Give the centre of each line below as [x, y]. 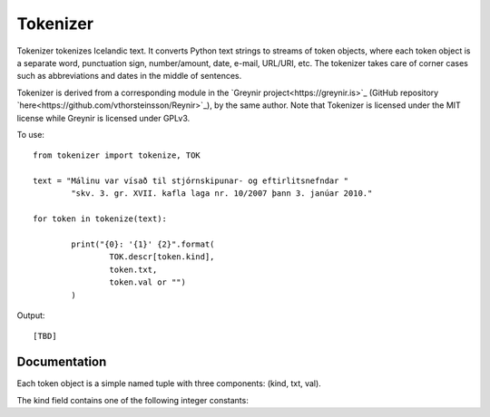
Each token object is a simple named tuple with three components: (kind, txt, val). [169, 383]
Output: [31, 315]
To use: [31, 134]
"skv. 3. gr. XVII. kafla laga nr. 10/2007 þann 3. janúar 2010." [222, 194]
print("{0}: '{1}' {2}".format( [143, 244]
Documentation [62, 362]
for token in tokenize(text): [100, 219]
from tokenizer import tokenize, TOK [117, 155]
